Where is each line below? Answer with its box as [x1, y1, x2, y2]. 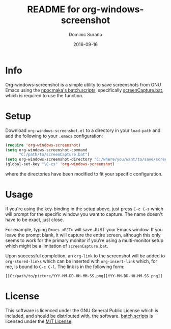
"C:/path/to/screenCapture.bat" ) [18, 152, 90, 157]
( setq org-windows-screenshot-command [5, 147, 88, 152]
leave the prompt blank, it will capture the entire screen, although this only [5, 232, 161, 238]
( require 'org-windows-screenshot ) [5, 142, 81, 148]
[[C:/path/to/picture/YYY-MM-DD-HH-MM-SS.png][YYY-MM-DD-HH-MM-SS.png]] [5, 273, 163, 278]
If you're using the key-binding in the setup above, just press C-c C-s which [5, 206, 164, 212]
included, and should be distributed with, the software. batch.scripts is [5, 313, 153, 319]
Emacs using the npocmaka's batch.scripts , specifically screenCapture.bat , [5, 87, 164, 93]
